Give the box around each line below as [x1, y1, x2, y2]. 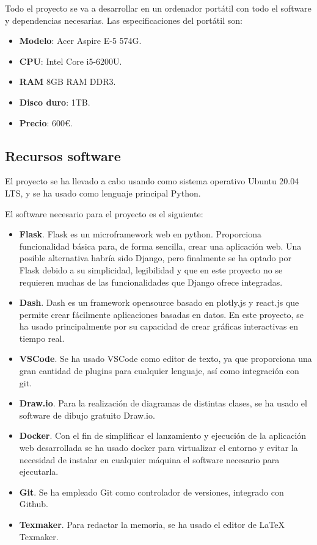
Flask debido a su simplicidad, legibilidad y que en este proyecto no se [19, 263, 283, 276]
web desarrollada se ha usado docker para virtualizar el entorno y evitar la [19, 441, 298, 454]
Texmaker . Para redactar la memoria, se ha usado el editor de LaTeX [19, 518, 285, 531]
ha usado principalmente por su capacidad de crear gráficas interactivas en [19, 320, 299, 333]
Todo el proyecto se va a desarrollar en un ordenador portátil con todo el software [5, 2, 312, 14]
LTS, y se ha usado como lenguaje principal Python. [5, 186, 201, 199]
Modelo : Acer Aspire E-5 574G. [19, 34, 142, 47]
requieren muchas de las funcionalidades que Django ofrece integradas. [19, 275, 283, 288]
